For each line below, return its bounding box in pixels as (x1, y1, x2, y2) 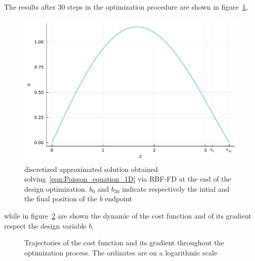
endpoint (105, 193, 133, 204)
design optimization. (24, 183, 87, 194)
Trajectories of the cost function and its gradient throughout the (24, 237, 224, 248)
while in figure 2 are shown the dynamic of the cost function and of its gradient (4, 210, 251, 221)
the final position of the (24, 193, 97, 204)
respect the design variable (4, 220, 87, 231)
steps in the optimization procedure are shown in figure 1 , (67, 2, 248, 12)
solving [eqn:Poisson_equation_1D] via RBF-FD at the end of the (24, 173, 231, 184)
